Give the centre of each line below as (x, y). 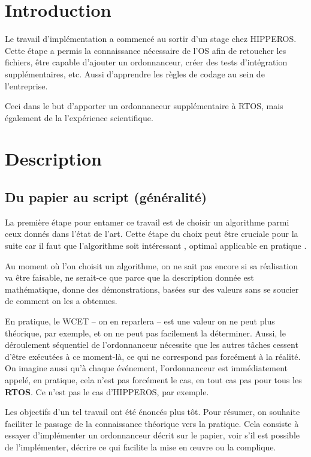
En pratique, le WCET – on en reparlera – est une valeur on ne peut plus (140, 321)
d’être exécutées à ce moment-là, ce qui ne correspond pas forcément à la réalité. (153, 356)
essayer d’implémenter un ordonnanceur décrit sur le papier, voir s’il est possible (153, 435)
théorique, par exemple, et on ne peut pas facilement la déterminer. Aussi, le (145, 333)
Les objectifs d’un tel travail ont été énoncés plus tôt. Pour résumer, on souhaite (153, 412)
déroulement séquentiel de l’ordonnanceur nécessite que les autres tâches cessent (152, 345)
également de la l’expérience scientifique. (79, 117)
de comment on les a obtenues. (61, 301)
